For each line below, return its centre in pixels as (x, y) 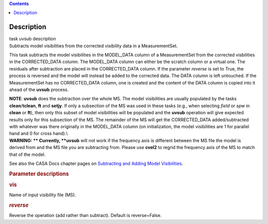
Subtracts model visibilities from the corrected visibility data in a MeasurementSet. (94, 46)
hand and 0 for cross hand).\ (38, 134)
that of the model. (27, 154)
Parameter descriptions (39, 174)
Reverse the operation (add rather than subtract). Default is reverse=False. (85, 216)
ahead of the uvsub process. (39, 90)
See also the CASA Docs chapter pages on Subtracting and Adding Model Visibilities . (96, 163)
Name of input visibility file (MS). (43, 195)
